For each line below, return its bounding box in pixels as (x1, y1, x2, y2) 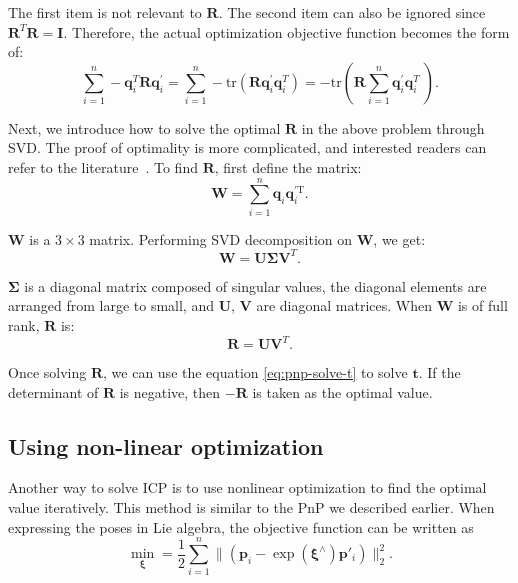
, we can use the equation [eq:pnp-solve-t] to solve (103, 362, 408, 383)
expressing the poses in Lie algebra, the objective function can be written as (8, 516, 474, 537)
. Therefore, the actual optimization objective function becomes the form (63, 21, 510, 42)
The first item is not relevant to (8, 2, 202, 22)
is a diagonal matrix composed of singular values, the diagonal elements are (24, 275, 487, 296)
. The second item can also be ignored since (218, 2, 486, 22)
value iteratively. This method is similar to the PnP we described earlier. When (8, 497, 495, 518)
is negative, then (119, 381, 221, 402)
